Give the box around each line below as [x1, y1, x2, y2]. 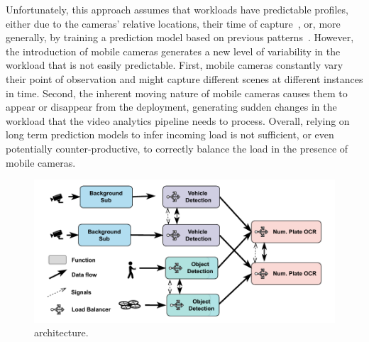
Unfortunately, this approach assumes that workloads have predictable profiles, [6, 2, 348, 16]
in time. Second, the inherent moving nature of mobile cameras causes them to [6, 85, 348, 100]
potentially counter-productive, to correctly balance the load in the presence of [6, 140, 348, 155]
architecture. [34, 325, 89, 340]
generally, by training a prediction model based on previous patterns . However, [6, 30, 354, 45]
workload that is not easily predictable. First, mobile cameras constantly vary [6, 57, 343, 72]
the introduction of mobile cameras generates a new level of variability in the [6, 43, 341, 58]
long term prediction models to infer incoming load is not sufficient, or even [6, 127, 334, 142]
